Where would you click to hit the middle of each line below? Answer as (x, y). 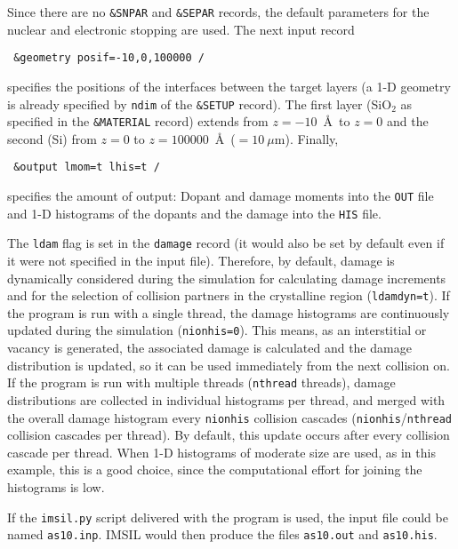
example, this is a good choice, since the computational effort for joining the (215, 469)
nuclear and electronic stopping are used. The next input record (181, 29)
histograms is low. (56, 487)
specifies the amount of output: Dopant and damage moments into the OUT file (221, 196)
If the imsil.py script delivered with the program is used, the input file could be (228, 517)
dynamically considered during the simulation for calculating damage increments (227, 278)
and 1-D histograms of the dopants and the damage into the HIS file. (194, 213)
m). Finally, (306, 138)
